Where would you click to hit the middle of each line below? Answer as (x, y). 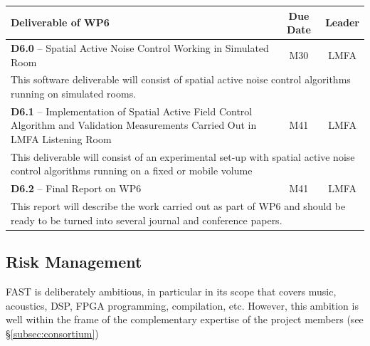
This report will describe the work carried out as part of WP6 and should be (178, 206)
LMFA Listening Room (61, 139)
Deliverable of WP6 (60, 22)
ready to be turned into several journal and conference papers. (147, 220)
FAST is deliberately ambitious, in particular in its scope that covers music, (171, 292)
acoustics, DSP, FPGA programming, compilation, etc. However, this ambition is (182, 305)
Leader (342, 22)
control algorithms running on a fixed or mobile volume (132, 171)
